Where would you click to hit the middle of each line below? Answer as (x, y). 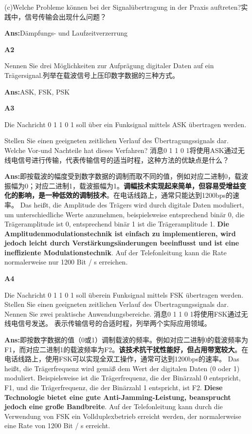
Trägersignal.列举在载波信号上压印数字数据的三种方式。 (92, 75)
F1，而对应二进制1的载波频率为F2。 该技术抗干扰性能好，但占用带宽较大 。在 (126, 349)
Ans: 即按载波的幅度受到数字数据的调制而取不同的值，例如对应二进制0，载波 (126, 176)
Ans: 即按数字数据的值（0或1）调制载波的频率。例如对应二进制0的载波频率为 (126, 340)
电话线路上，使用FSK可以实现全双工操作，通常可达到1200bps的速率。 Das (122, 359)
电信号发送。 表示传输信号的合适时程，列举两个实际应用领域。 (111, 323)
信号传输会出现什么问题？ (65, 16)
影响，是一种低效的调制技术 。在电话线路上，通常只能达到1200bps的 (125, 195)
